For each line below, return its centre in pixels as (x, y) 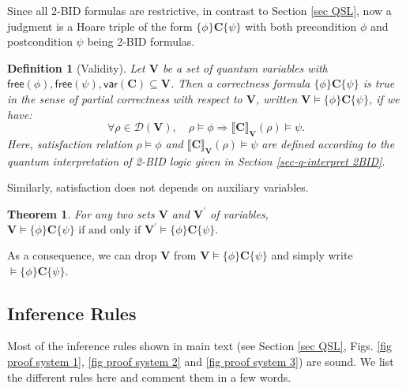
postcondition (40, 41)
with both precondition (301, 26)
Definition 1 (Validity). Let (76, 67)
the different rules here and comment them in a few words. (149, 377)
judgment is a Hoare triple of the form (100, 26)
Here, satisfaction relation (70, 143)
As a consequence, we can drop (82, 255)
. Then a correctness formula (240, 83)
